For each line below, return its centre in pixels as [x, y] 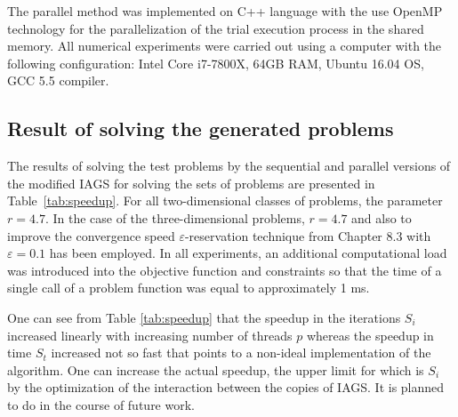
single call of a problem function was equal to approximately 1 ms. [189, 288]
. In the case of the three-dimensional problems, [175, 217]
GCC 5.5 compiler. [58, 80]
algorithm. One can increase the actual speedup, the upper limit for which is [216, 369]
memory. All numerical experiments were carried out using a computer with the [225, 46]
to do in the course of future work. [101, 404]
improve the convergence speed [91, 235]
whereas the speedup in [370, 335]
